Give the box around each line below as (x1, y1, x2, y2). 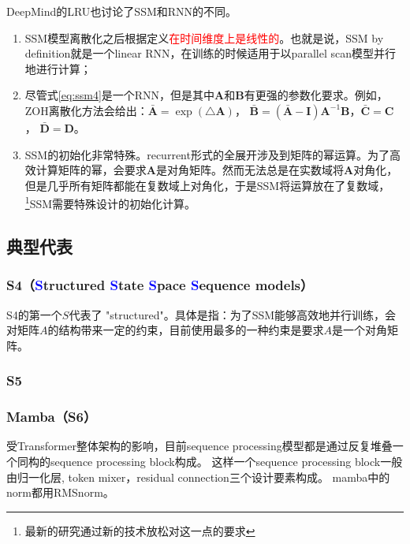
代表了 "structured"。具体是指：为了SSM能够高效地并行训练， (69, 306, 386, 322)
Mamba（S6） (6, 407, 97, 427)
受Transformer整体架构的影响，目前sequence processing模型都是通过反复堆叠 (6, 438, 393, 454)
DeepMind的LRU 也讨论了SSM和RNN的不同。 (6, 3, 237, 19)
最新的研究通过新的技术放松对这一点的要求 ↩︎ (24, 522, 255, 538)
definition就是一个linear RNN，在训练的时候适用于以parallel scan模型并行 (24, 45, 396, 61)
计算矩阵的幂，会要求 (35, 162, 147, 178)
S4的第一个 (6, 306, 62, 322)
